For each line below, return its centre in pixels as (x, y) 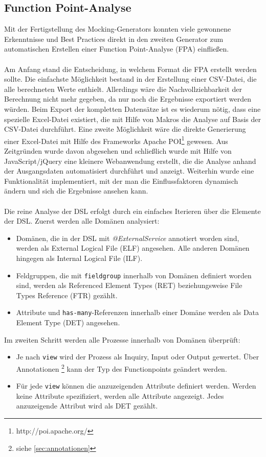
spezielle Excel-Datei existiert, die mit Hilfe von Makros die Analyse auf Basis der (133, 119)
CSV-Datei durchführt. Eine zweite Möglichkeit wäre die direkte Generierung (125, 129)
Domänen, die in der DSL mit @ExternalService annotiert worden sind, (128, 238)
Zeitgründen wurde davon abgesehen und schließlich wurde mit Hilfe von (118, 150)
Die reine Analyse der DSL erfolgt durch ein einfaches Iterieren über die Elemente (132, 211)
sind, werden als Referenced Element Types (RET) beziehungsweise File (129, 285)
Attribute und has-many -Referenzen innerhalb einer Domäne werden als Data (138, 312)
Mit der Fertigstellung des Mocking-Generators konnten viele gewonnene (118, 29)
